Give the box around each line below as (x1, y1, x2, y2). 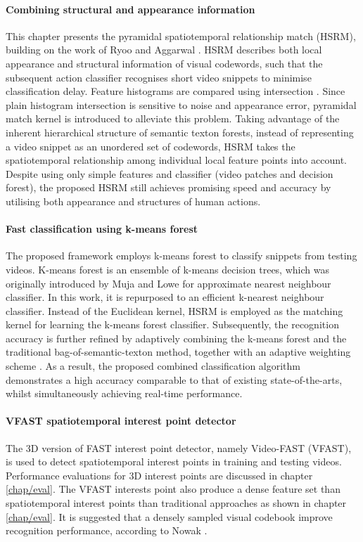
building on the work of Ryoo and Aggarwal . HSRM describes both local (6, 42, 322, 57)
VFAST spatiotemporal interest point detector (6, 413, 236, 428)
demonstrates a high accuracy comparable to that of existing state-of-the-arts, (6, 372, 343, 387)
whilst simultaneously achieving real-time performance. (6, 386, 243, 401)
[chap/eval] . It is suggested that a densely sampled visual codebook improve (6, 509, 333, 524)
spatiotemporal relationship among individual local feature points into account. (6, 153, 347, 167)
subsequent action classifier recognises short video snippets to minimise (6, 70, 312, 84)
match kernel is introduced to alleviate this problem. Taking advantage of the (6, 111, 340, 126)
